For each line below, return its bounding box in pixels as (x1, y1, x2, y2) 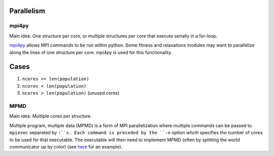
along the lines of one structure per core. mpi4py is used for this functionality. (9, 49, 173, 55)
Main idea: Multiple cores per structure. (9, 113, 92, 119)
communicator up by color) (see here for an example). (9, 143, 123, 149)
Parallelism (9, 7, 46, 15)
